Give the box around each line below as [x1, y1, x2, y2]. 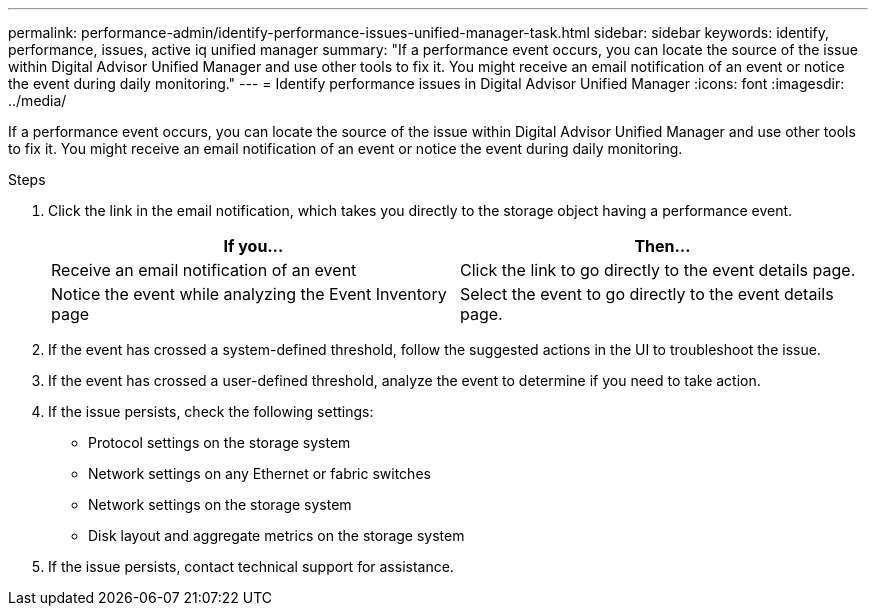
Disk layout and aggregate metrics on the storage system [88, 527, 465, 544]
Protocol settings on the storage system [88, 434, 351, 451]
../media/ [8, 92, 67, 109]
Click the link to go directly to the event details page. [460, 260, 856, 280]
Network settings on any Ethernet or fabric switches [88, 465, 431, 482]
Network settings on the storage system [88, 496, 352, 513]
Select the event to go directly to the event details [460, 284, 834, 304]
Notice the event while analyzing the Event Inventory [51, 284, 447, 304]
